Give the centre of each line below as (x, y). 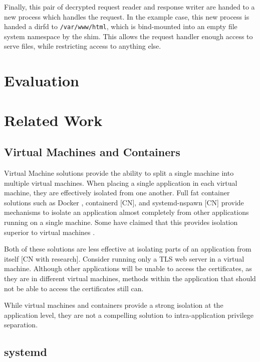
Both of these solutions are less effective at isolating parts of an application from (128, 249)
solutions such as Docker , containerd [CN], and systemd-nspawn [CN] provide (124, 202)
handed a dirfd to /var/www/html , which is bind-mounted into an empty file (121, 26)
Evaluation (42, 81)
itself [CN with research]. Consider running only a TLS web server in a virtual (124, 258)
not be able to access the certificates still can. (74, 288)
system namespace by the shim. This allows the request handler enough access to (128, 36)
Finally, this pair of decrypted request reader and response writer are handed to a (129, 7)
